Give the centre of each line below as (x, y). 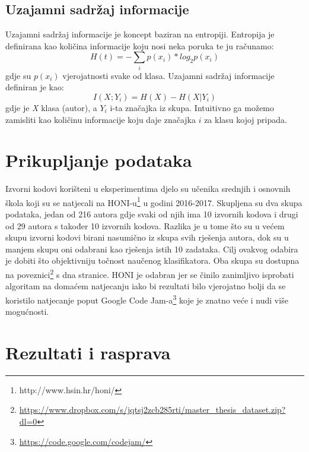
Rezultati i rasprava (88, 352)
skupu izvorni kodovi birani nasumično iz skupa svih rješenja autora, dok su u (147, 237)
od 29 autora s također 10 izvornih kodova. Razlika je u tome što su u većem (145, 225)
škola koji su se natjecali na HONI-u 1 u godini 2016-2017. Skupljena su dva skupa (154, 201)
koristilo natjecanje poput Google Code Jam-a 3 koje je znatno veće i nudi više (147, 299)
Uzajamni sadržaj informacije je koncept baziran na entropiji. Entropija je (140, 34)
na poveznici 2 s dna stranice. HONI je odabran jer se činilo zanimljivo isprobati (150, 274)
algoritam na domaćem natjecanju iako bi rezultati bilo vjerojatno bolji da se (146, 286)
